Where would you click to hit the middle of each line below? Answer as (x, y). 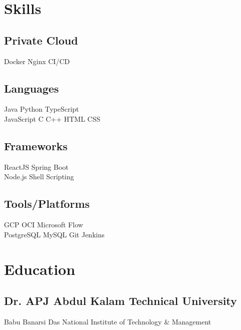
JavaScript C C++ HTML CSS (52, 118)
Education (40, 269)
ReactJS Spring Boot (36, 167)
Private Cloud (41, 40)
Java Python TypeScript (41, 109)
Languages (31, 88)
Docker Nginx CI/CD (37, 61)
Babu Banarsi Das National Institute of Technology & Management (108, 321)
